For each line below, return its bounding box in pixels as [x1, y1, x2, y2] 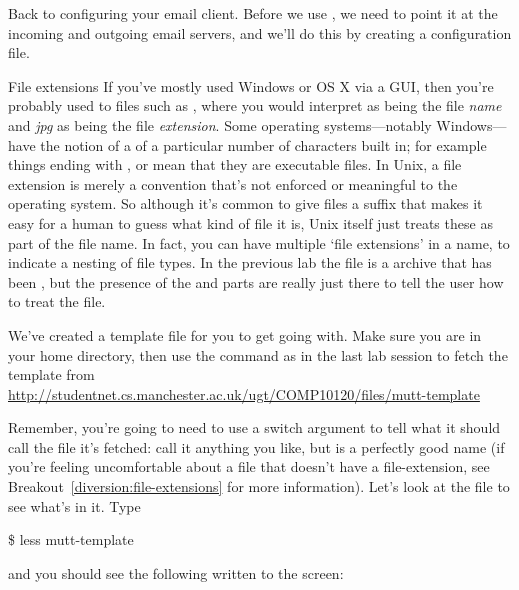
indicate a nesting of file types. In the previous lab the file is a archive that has [8, 252, 492, 273]
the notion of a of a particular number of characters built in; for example [40, 134, 487, 155]
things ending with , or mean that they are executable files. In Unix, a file [8, 154, 462, 175]
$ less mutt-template [8, 529, 134, 550]
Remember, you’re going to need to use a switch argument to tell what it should [8, 417, 501, 438]
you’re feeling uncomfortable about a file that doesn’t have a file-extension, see [8, 456, 490, 477]
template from [8, 364, 95, 385]
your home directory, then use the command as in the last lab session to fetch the [8, 344, 508, 365]
